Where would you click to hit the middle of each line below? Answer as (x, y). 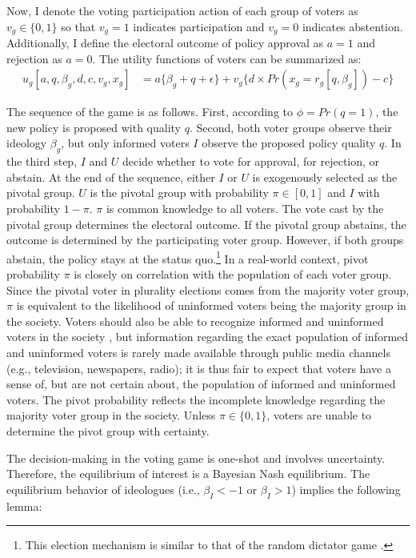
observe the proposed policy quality (289, 143)
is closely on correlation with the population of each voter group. (233, 274)
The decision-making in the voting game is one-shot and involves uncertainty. (196, 458)
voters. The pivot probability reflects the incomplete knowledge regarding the (196, 399)
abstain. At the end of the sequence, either (111, 177)
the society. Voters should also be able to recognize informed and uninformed (195, 321)
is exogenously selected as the (325, 177)
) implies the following (346, 489)
